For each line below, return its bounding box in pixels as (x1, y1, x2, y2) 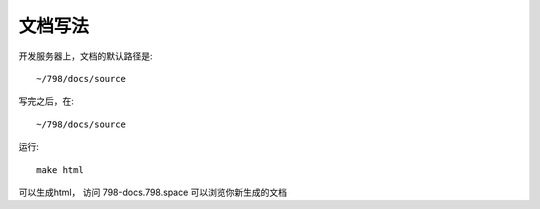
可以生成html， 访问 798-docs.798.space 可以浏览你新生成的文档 (18, 186, 288, 198)
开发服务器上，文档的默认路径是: (18, 50, 154, 62)
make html (36, 164, 84, 175)
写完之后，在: (18, 95, 75, 107)
